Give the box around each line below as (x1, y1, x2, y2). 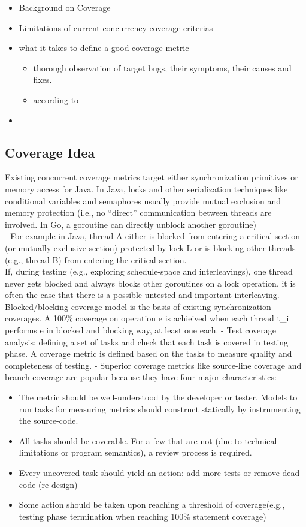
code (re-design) (19, 478, 78, 490)
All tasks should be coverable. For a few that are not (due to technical (19, 434, 277, 447)
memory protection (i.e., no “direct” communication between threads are (5, 206, 272, 219)
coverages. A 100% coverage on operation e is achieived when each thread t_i (5, 312, 289, 324)
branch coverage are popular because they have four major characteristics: (5, 371, 277, 383)
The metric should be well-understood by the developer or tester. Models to (19, 391, 298, 403)
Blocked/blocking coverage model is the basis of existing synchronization (5, 300, 271, 312)
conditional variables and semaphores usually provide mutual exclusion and (5, 194, 281, 207)
